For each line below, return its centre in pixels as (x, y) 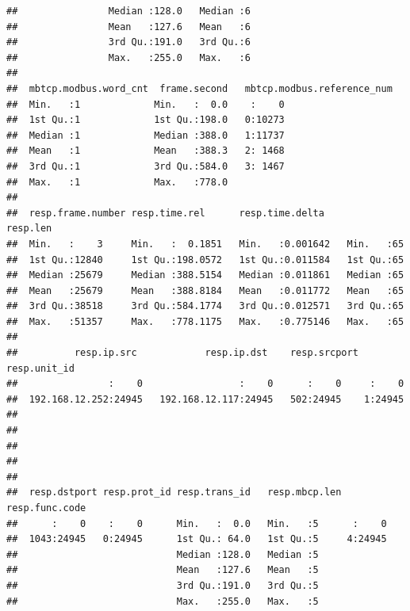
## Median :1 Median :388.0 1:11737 (146, 135)
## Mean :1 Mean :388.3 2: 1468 (146, 151)
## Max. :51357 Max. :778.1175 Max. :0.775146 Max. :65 (205, 321)
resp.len (29, 229)
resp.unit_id (40, 368)
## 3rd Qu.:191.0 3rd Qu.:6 (128, 42)
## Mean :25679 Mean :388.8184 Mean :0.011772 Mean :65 (205, 290)
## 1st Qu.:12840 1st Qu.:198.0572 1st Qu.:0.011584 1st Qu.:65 (205, 260)
